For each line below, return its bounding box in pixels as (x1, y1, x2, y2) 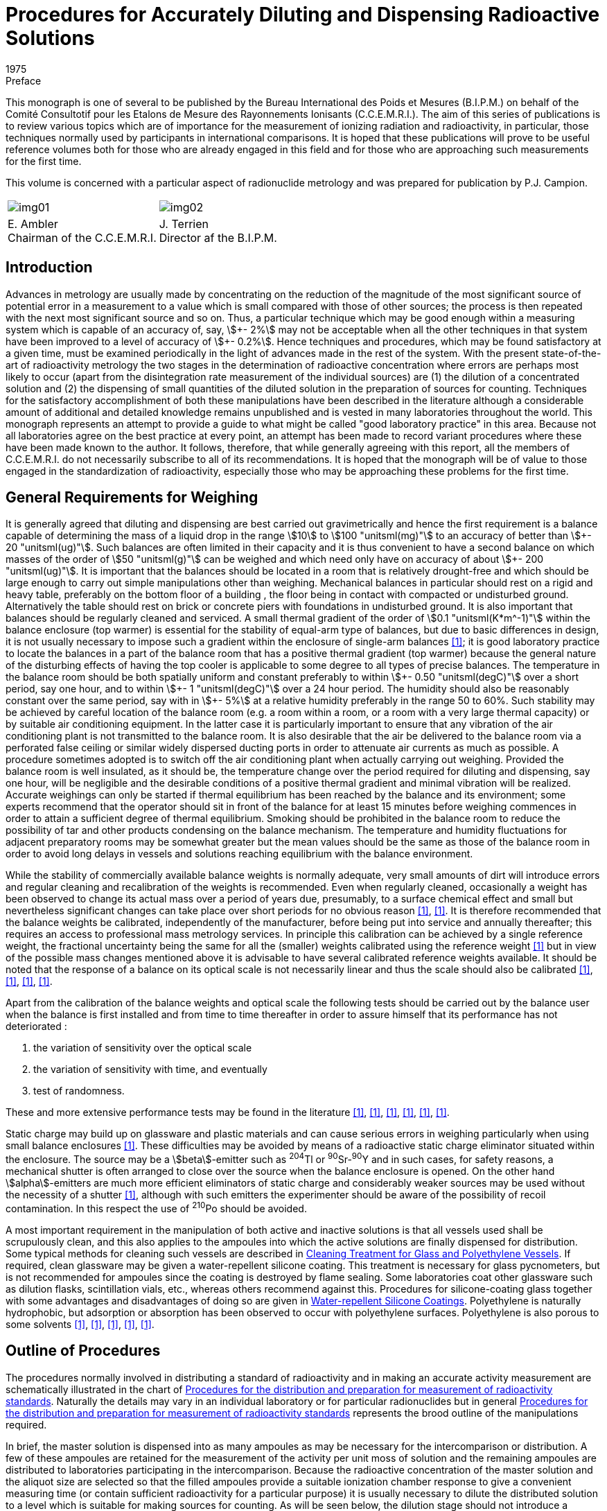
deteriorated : (6, 1020, 67, 1033)
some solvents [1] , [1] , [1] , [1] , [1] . (6, 1318, 155, 1330)
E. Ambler (8, 216, 58, 231)
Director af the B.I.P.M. (159, 230, 277, 245)
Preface (6, 74, 42, 87)
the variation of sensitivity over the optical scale (33, 1042, 252, 1054)
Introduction (6, 259, 93, 277)
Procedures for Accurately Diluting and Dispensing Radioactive (6, 3, 600, 26)
